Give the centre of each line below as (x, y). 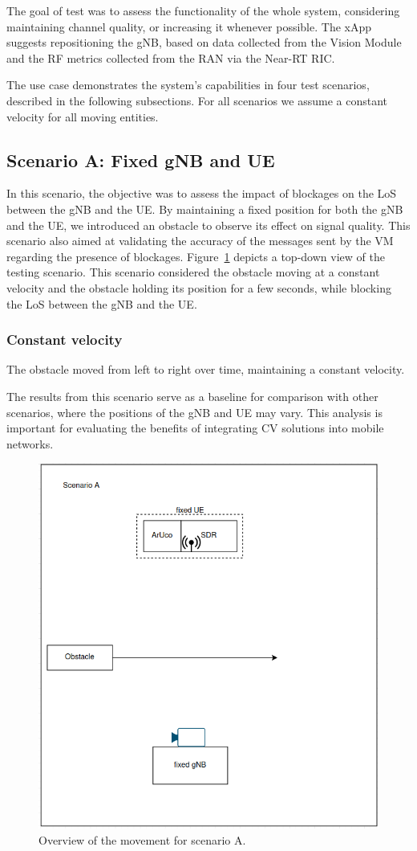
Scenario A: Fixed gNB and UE (141, 160)
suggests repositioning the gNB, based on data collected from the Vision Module (204, 42)
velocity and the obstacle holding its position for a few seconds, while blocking (199, 287)
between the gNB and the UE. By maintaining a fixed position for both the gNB (205, 209)
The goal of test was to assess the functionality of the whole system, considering (203, 10)
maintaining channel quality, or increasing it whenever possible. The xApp (189, 26)
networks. (30, 443)
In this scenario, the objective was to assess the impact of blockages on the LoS (202, 193)
